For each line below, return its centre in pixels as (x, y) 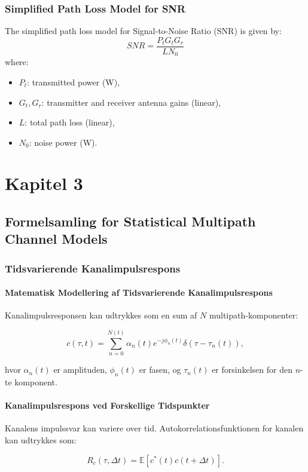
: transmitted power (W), (74, 82)
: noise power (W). (63, 142)
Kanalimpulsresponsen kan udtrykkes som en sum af (101, 315)
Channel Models (56, 239)
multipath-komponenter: (254, 315)
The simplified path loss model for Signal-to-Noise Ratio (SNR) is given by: (143, 31)
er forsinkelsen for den (252, 370)
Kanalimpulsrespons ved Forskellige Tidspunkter (107, 405)
